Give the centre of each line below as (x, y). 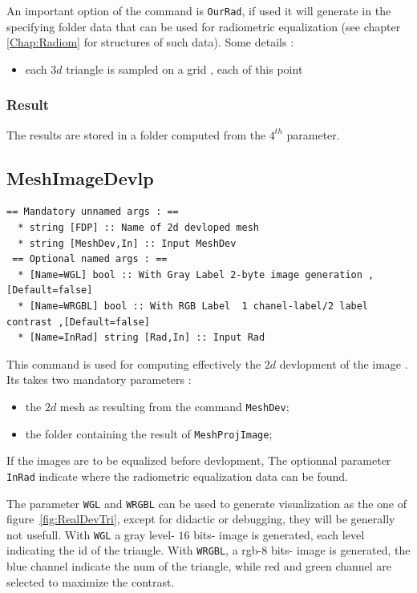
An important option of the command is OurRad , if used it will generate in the (199, 10)
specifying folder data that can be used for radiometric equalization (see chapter (204, 26)
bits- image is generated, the (340, 550)
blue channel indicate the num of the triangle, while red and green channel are (199, 566)
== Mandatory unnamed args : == (93, 212)
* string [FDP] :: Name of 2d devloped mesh (138, 228)
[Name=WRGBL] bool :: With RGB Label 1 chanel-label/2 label (199, 307)
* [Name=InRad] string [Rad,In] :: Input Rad (142, 338)
